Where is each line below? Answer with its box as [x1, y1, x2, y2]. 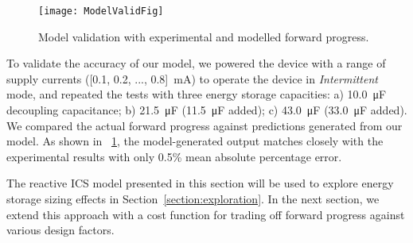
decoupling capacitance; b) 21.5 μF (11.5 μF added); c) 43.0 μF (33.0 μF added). [6, 102, 407, 118]
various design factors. [6, 222, 115, 238]
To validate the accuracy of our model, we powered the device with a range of [6, 55, 386, 71]
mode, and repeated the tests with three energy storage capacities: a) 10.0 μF [6, 86, 387, 102]
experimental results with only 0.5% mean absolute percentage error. [6, 148, 342, 164]
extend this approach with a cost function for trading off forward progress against [6, 206, 405, 222]
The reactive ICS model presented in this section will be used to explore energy [6, 175, 394, 191]
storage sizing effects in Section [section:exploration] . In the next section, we [6, 191, 380, 206]
